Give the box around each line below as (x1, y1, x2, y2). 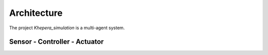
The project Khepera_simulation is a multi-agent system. (9, 25, 125, 31)
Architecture (9, 7, 63, 18)
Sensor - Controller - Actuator (9, 38, 104, 46)
